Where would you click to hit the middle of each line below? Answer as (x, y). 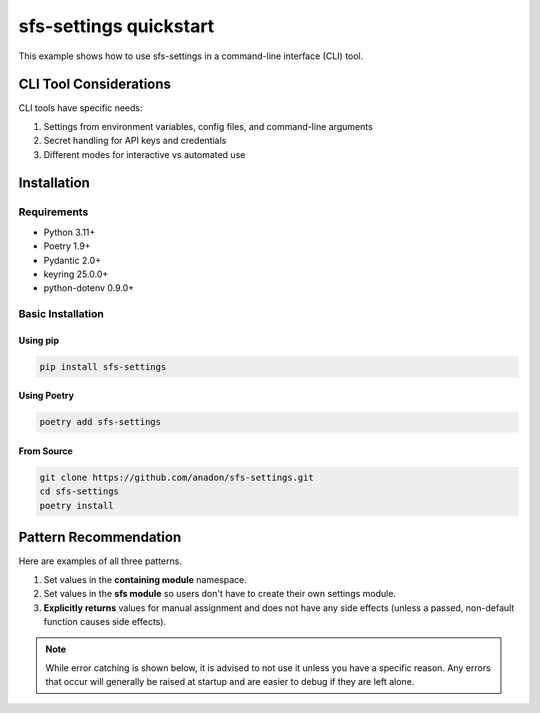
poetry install (76, 505)
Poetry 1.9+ (67, 246)
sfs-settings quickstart (116, 26)
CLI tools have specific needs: (81, 108)
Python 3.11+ (69, 232)
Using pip (39, 340)
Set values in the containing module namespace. (145, 579)
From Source (46, 451)
